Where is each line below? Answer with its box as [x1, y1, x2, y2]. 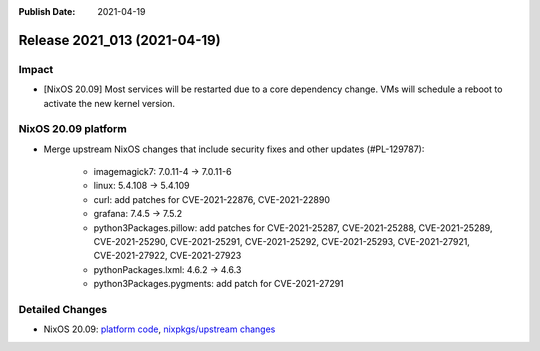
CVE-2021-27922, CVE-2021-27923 [93, 250, 242, 262]
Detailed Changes [18, 302, 108, 316]
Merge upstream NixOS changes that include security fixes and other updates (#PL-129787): [43, 143, 425, 155]
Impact [18, 62, 54, 76]
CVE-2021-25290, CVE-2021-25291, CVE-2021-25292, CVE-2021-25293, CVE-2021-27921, [93, 236, 470, 248]
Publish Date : [18, 6, 76, 17]
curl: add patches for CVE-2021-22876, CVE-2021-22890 [93, 193, 330, 205]
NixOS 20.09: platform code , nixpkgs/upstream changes [43, 323, 276, 335]
